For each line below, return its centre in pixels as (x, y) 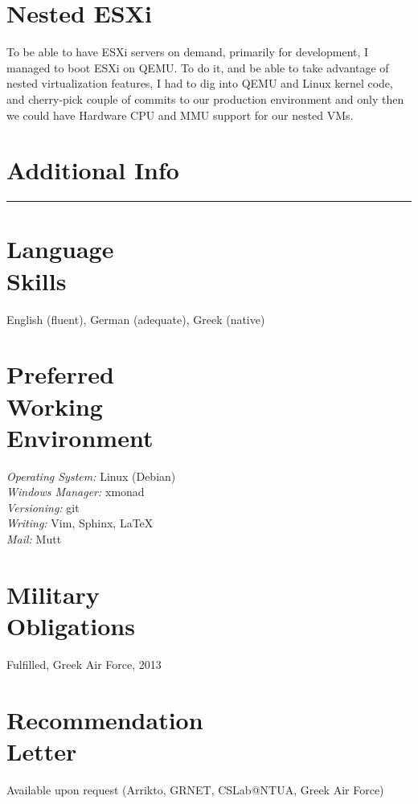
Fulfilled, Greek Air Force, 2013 (84, 664)
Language (60, 249)
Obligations (71, 625)
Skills (37, 280)
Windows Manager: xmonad (76, 492)
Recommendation (105, 719)
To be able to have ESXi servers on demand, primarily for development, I (188, 52)
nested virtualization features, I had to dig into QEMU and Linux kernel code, (200, 83)
